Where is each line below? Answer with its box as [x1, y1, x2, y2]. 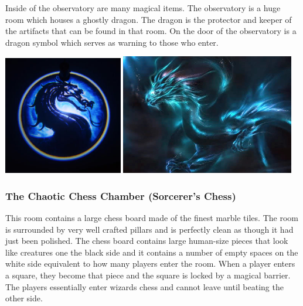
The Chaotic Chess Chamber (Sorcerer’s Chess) [5, 188, 236, 203]
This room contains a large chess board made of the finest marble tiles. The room [5, 212, 298, 224]
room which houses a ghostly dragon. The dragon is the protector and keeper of [5, 13, 292, 25]
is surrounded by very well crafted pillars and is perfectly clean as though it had [5, 223, 294, 235]
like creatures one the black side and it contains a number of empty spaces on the [5, 246, 298, 258]
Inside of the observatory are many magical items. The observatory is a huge [5, 2, 281, 13]
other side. [5, 292, 43, 304]
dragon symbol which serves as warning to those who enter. [5, 36, 219, 48]
